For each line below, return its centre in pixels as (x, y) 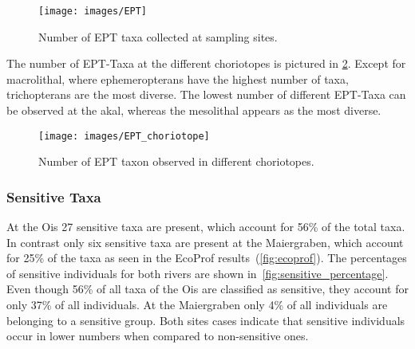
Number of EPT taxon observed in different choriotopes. (176, 161)
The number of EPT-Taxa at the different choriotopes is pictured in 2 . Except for (206, 63)
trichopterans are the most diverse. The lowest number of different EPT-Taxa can (206, 94)
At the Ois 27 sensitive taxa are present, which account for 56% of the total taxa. (206, 227)
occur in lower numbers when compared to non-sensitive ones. (158, 336)
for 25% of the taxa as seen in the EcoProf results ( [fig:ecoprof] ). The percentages (207, 258)
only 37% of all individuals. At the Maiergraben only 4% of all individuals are (197, 305)
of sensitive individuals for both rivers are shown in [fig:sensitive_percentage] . (198, 273)
